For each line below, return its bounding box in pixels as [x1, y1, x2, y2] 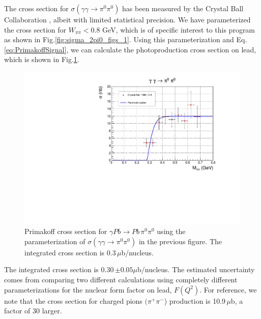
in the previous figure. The [138, 236, 222, 246]
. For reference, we [199, 284, 257, 295]
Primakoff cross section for [24, 226, 107, 237]
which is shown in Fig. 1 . [4, 54, 79, 65]
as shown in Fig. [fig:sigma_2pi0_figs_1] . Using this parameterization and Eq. [4, 34, 247, 45]
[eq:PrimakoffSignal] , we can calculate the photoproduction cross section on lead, [4, 44, 256, 54]
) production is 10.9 [164, 295, 226, 306]
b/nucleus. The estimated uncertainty [137, 264, 255, 275]
